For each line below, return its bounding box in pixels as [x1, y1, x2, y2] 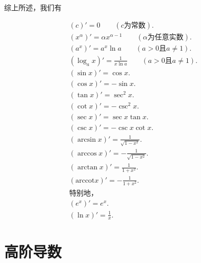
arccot [75, 177, 95, 184]
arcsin [77, 136, 96, 143]
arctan [77, 164, 97, 171]
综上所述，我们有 [4, 2, 62, 12]
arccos [77, 149, 97, 157]
